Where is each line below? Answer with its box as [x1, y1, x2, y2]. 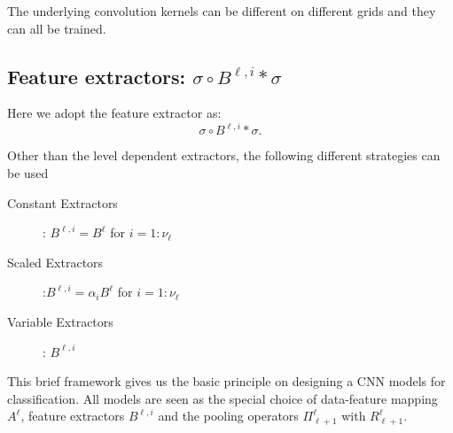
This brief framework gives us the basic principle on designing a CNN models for [7, 372, 446, 390]
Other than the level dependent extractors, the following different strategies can [7, 146, 441, 165]
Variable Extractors [7, 313, 113, 331]
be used [7, 164, 49, 182]
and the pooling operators [158, 406, 299, 425]
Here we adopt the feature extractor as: [7, 104, 222, 122]
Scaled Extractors [7, 252, 104, 271]
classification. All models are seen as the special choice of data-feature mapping [7, 389, 438, 407]
